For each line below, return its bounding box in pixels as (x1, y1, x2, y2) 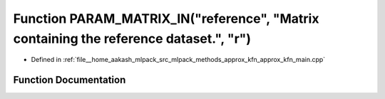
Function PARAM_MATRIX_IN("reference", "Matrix (13, 11, 319, 26)
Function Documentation (13, 74, 126, 86)
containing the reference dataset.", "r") (13, 31, 252, 46)
